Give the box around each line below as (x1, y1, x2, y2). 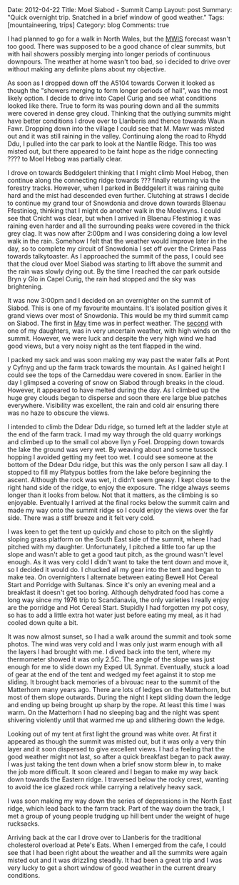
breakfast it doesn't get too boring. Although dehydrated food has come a (7, 588, 225, 596)
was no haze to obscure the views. (7, 409, 110, 417)
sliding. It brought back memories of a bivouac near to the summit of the (7, 678, 220, 686)
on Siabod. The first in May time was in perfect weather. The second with (7, 319, 223, 327)
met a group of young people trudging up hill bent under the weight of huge (7, 812, 230, 820)
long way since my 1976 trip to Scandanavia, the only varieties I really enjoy (7, 596, 230, 604)
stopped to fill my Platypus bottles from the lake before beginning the (7, 468, 212, 476)
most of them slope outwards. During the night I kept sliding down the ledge (7, 693, 231, 701)
